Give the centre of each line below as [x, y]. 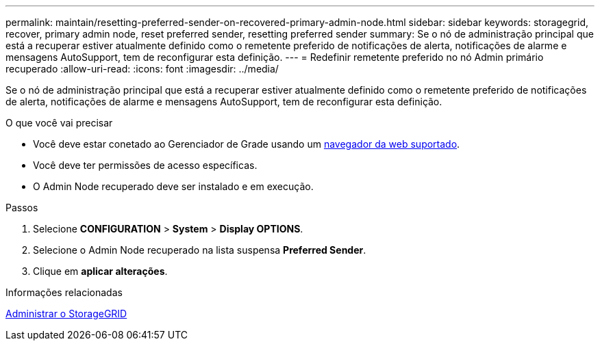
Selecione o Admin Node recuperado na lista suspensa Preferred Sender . [200, 250]
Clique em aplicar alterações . [100, 271]
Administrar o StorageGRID [66, 314]
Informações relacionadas [64, 292]
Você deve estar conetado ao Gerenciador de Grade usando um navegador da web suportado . [247, 144]
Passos [22, 208]
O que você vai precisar [59, 123]
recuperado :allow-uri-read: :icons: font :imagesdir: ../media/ [142, 69]
